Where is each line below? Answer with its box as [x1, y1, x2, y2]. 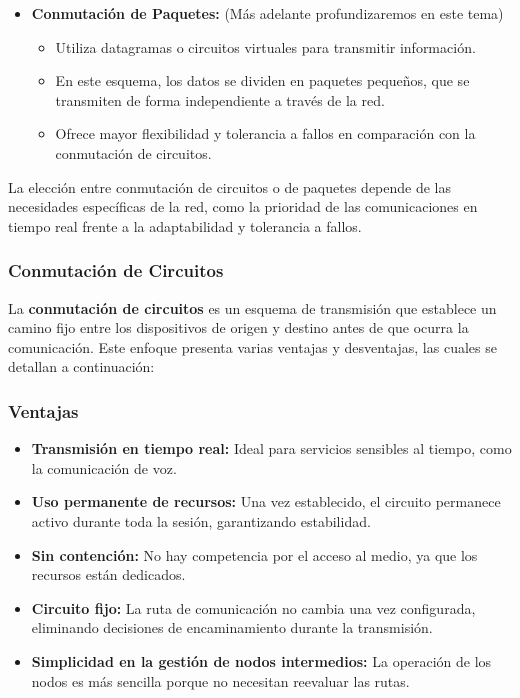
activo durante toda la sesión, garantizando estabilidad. [31, 510, 371, 531]
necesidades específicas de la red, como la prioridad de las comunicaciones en [8, 196, 478, 217]
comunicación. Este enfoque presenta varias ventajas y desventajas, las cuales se [8, 336, 497, 357]
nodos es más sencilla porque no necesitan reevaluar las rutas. [31, 670, 410, 691]
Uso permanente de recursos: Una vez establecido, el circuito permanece [31, 491, 501, 512]
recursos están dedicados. [31, 564, 186, 585]
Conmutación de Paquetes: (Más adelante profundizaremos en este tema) [31, 3, 504, 23]
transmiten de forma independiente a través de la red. [55, 89, 385, 110]
